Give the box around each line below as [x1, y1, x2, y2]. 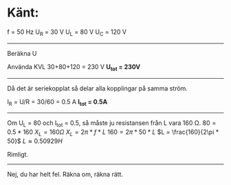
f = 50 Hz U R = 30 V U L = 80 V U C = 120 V [7, 28, 127, 37]
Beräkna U [7, 49, 37, 57]
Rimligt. [7, 150, 29, 158]
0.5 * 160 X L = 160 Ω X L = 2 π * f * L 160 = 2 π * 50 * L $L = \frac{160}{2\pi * [7, 128, 219, 137]
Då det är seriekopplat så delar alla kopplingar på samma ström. [7, 84, 188, 92]
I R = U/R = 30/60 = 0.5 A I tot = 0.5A [7, 97, 108, 108]
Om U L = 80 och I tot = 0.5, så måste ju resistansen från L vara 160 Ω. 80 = [7, 119, 217, 129]
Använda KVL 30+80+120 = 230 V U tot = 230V [7, 62, 141, 72]
